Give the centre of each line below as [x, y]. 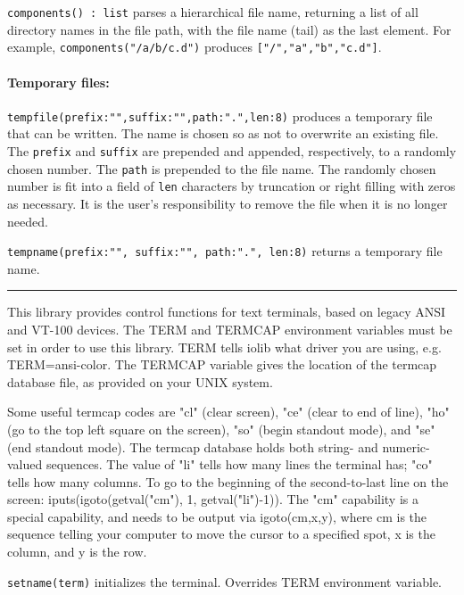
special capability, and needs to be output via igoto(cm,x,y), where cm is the [217, 516]
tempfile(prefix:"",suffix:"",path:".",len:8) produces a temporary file [220, 116]
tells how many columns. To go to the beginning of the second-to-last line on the [228, 481]
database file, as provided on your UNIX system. [140, 381]
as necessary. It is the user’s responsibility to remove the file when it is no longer [228, 203]
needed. [28, 221]
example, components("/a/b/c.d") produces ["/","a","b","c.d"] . [195, 47]
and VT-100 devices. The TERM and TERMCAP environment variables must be [230, 329]
